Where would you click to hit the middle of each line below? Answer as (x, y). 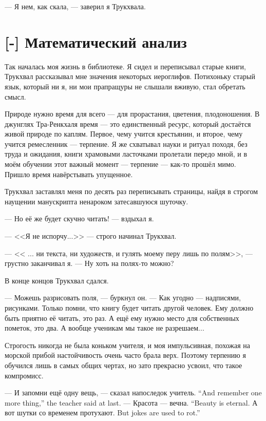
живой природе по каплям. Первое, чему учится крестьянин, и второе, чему (124, 134)
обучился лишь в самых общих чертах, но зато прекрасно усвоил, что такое (123, 365)
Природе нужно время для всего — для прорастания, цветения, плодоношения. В (132, 114)
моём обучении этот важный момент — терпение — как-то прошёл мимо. (120, 164)
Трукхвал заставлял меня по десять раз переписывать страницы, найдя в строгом (131, 191)
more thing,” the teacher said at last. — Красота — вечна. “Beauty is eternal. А (131, 402)
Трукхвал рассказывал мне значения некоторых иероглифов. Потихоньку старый (130, 76)
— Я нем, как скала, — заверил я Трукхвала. (75, 6)
